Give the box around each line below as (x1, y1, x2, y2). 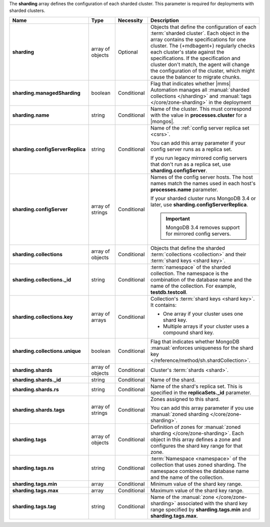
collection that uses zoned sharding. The (150, 461, 246, 468)
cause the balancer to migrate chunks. (150, 73, 241, 80)
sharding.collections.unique (12, 347, 81, 354)
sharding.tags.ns (12, 464, 54, 471)
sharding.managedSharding (12, 89, 81, 96)
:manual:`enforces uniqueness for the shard (150, 344, 253, 351)
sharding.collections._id (12, 276, 71, 283)
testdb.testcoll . (150, 288, 187, 295)
